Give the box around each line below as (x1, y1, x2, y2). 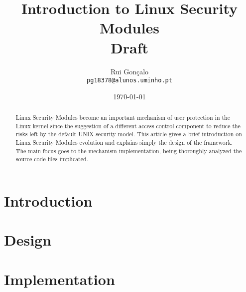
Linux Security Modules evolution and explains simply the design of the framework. (15, 138, 233, 147)
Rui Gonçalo (110, 66, 149, 76)
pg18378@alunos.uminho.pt (87, 77, 172, 84)
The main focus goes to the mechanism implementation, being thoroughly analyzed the (15, 146, 242, 155)
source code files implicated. (15, 155, 88, 163)
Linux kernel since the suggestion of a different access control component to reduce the (15, 121, 241, 130)
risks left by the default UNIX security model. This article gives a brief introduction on (15, 130, 242, 138)
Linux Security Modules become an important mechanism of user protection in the (15, 113, 231, 122)
